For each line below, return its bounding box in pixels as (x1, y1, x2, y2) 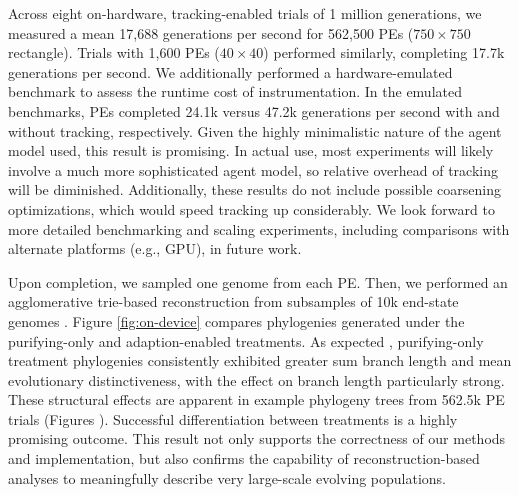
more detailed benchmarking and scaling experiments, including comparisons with (8, 218, 510, 239)
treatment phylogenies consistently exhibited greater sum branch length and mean (8, 350, 512, 371)
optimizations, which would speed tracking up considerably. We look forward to (8, 198, 495, 219)
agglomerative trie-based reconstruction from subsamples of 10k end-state (8, 291, 459, 312)
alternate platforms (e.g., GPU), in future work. (8, 238, 302, 259)
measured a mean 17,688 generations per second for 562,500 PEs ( (8, 22, 414, 43)
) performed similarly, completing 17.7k (263, 42, 505, 63)
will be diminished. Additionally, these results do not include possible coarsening (8, 179, 501, 200)
